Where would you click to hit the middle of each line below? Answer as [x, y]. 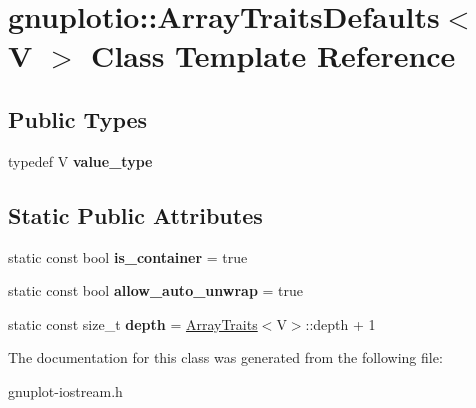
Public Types [78, 118]
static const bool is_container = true [128, 256]
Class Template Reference [273, 55]
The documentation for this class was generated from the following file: [225, 357]
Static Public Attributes [135, 214]
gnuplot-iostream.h [65, 390]
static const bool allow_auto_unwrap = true [155, 290]
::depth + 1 [340, 323]
